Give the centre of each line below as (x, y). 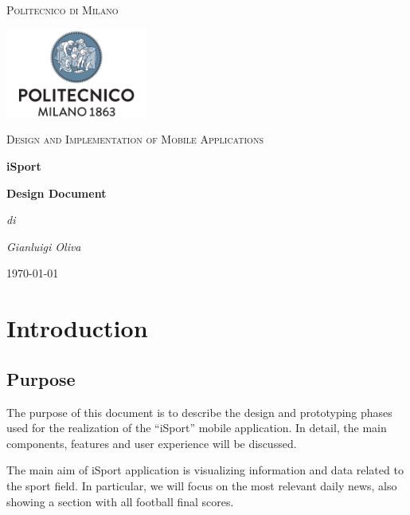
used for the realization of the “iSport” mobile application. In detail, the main (197, 428)
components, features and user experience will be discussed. (152, 443)
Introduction (77, 328)
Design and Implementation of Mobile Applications (135, 139)
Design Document (57, 193)
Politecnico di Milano (62, 10)
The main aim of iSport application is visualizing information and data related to (205, 470)
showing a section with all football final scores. (120, 501)
